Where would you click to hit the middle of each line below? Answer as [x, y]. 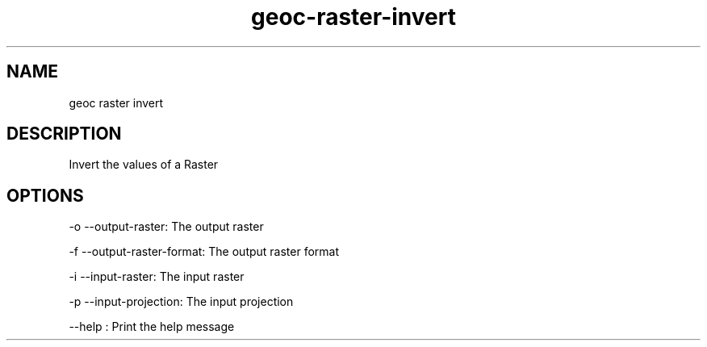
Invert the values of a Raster [144, 165]
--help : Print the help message [152, 327]
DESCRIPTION [64, 134]
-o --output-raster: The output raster [166, 227]
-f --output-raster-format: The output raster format [204, 252]
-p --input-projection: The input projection [181, 302]
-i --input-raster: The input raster [157, 277]
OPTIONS [45, 195]
